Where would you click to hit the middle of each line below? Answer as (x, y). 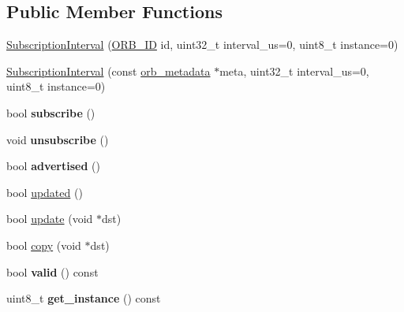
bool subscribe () (51, 112)
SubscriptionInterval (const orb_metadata (108, 71)
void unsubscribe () (58, 139)
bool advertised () (53, 166)
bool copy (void (44, 245)
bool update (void (50, 219)
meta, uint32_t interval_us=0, (294, 71)
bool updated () (45, 192)
